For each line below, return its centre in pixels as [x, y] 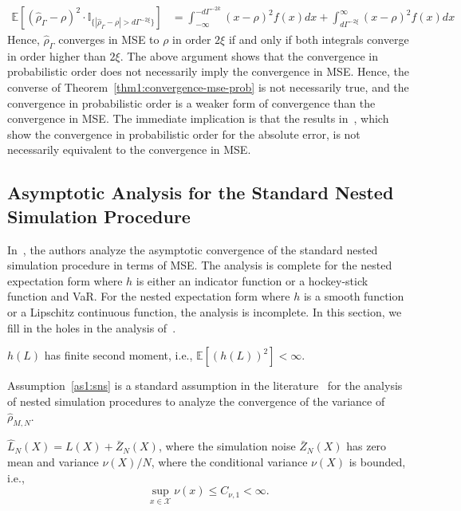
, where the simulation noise [227, 446]
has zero [366, 446]
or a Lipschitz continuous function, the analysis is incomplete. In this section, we [205, 312]
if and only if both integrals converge [319, 39]
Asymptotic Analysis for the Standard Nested [201, 193]
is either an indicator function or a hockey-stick [252, 280]
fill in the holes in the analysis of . [92, 327]
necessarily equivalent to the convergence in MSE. [129, 149]
